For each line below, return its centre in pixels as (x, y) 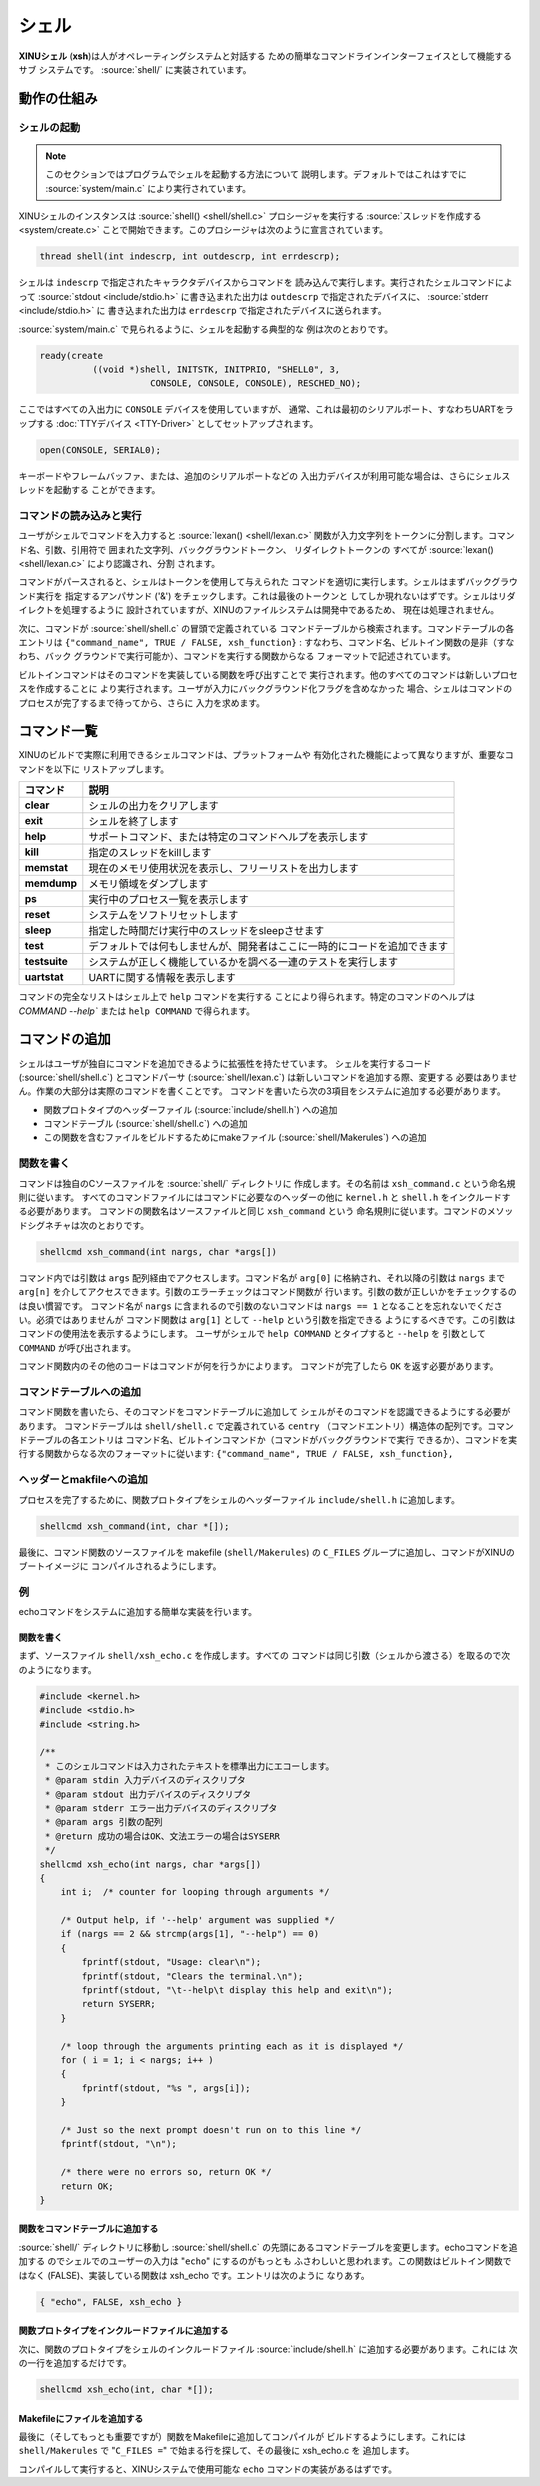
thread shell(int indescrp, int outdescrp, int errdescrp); (190, 256)
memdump (51, 883)
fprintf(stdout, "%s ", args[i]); (166, 2088)
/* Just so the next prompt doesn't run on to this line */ (211, 2129)
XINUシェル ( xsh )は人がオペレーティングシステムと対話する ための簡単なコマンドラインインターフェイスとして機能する (265, 56)
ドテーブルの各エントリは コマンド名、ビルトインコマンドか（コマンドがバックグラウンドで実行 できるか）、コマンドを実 (268, 1440)
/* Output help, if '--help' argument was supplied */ (197, 1920)
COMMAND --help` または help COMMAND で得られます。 (136, 1011)
